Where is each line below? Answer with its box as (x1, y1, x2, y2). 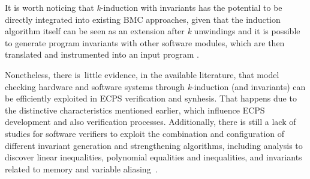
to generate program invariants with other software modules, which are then (5, 36, 285, 49)
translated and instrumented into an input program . (5, 48, 199, 61)
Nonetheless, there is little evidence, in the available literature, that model (5, 68, 279, 80)
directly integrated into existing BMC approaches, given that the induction (5, 13, 281, 25)
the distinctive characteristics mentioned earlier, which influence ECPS (5, 103, 265, 116)
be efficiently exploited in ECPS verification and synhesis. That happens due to (5, 92, 297, 105)
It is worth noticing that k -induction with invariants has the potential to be (5, 1, 282, 13)
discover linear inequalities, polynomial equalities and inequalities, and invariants (5, 151, 302, 163)
